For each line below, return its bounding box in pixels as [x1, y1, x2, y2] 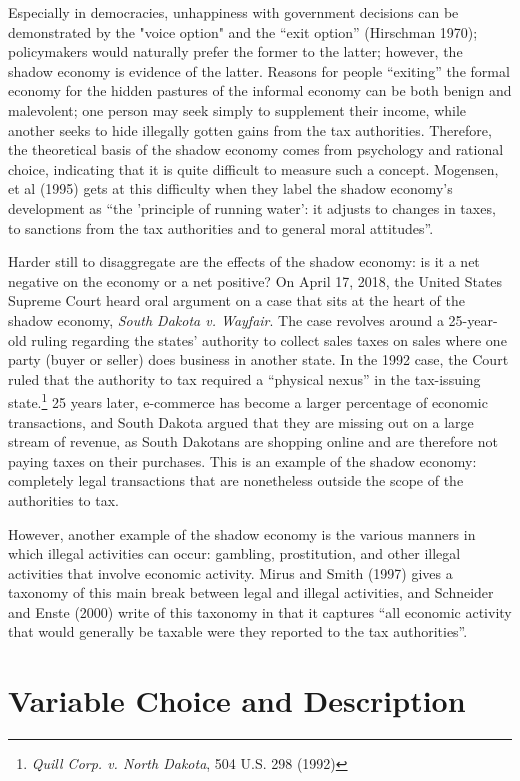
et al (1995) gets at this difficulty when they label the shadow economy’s [8, 178, 453, 199]
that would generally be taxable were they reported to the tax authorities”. [8, 621, 468, 642]
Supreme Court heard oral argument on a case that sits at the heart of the [8, 290, 466, 311]
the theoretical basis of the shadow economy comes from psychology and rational [8, 139, 504, 160]
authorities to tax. [8, 489, 119, 510]
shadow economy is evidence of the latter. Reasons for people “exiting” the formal [8, 60, 510, 81]
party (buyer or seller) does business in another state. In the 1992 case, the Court [8, 349, 509, 370]
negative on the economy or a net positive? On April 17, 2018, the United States [8, 270, 503, 291]
